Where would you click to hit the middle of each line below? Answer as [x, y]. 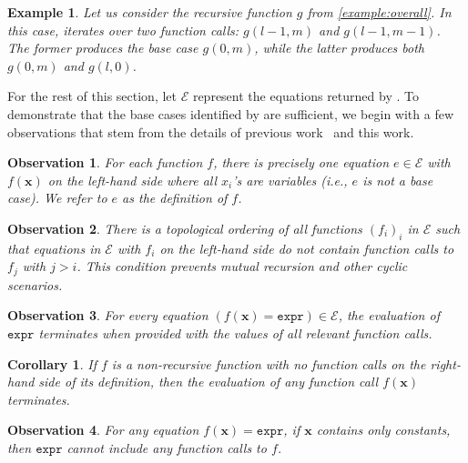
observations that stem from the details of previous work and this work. [211, 131]
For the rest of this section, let [92, 96]
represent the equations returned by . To [305, 96]
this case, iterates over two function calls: [123, 30]
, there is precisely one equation [301, 162]
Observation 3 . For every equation [108, 315]
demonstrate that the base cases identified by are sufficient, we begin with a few [231, 113]
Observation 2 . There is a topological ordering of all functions [185, 228]
